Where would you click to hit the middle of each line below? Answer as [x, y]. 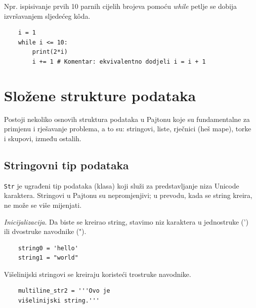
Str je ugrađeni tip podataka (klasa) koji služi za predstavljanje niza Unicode [122, 185]
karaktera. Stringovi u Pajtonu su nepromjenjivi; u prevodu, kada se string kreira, [128, 195]
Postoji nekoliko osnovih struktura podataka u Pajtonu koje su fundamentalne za [127, 119]
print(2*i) [50, 52]
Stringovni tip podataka [66, 165]
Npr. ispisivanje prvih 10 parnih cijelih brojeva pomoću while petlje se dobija [121, 6]
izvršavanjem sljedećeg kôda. [47, 16]
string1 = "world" [48, 258]
